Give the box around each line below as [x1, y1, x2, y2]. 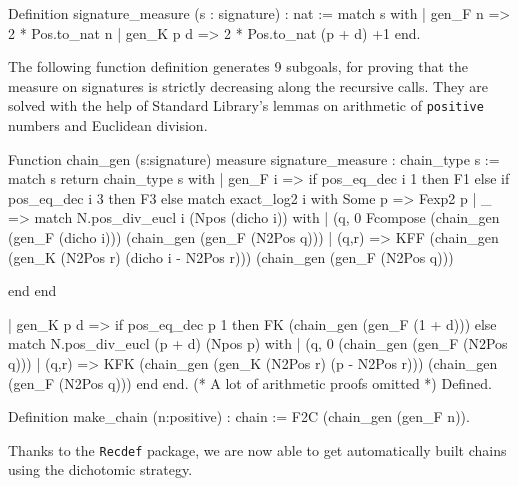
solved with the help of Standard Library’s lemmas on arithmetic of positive [8, 95, 484, 116]
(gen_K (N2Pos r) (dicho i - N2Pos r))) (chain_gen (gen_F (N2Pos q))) [8, 246, 454, 267]
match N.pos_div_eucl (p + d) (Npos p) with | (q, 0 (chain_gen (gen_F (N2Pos [8, 333, 508, 354]
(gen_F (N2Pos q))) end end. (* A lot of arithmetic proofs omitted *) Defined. [8, 372, 492, 393]
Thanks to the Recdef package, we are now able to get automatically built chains [8, 439, 507, 460]
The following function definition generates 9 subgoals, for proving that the [8, 56, 469, 77]
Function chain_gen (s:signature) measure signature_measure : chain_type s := [8, 148, 500, 169]
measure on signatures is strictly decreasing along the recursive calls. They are [8, 75, 488, 96]
